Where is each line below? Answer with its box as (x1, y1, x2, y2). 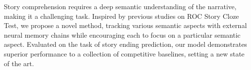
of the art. (4, 58, 34, 68)
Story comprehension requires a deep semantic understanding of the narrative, (4, 1, 236, 11)
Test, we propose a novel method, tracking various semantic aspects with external (4, 20, 247, 30)
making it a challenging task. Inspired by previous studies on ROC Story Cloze (4, 11, 239, 21)
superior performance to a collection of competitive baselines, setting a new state (4, 48, 245, 58)
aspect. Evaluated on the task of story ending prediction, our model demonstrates (4, 39, 247, 49)
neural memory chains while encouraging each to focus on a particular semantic (4, 29, 241, 40)
